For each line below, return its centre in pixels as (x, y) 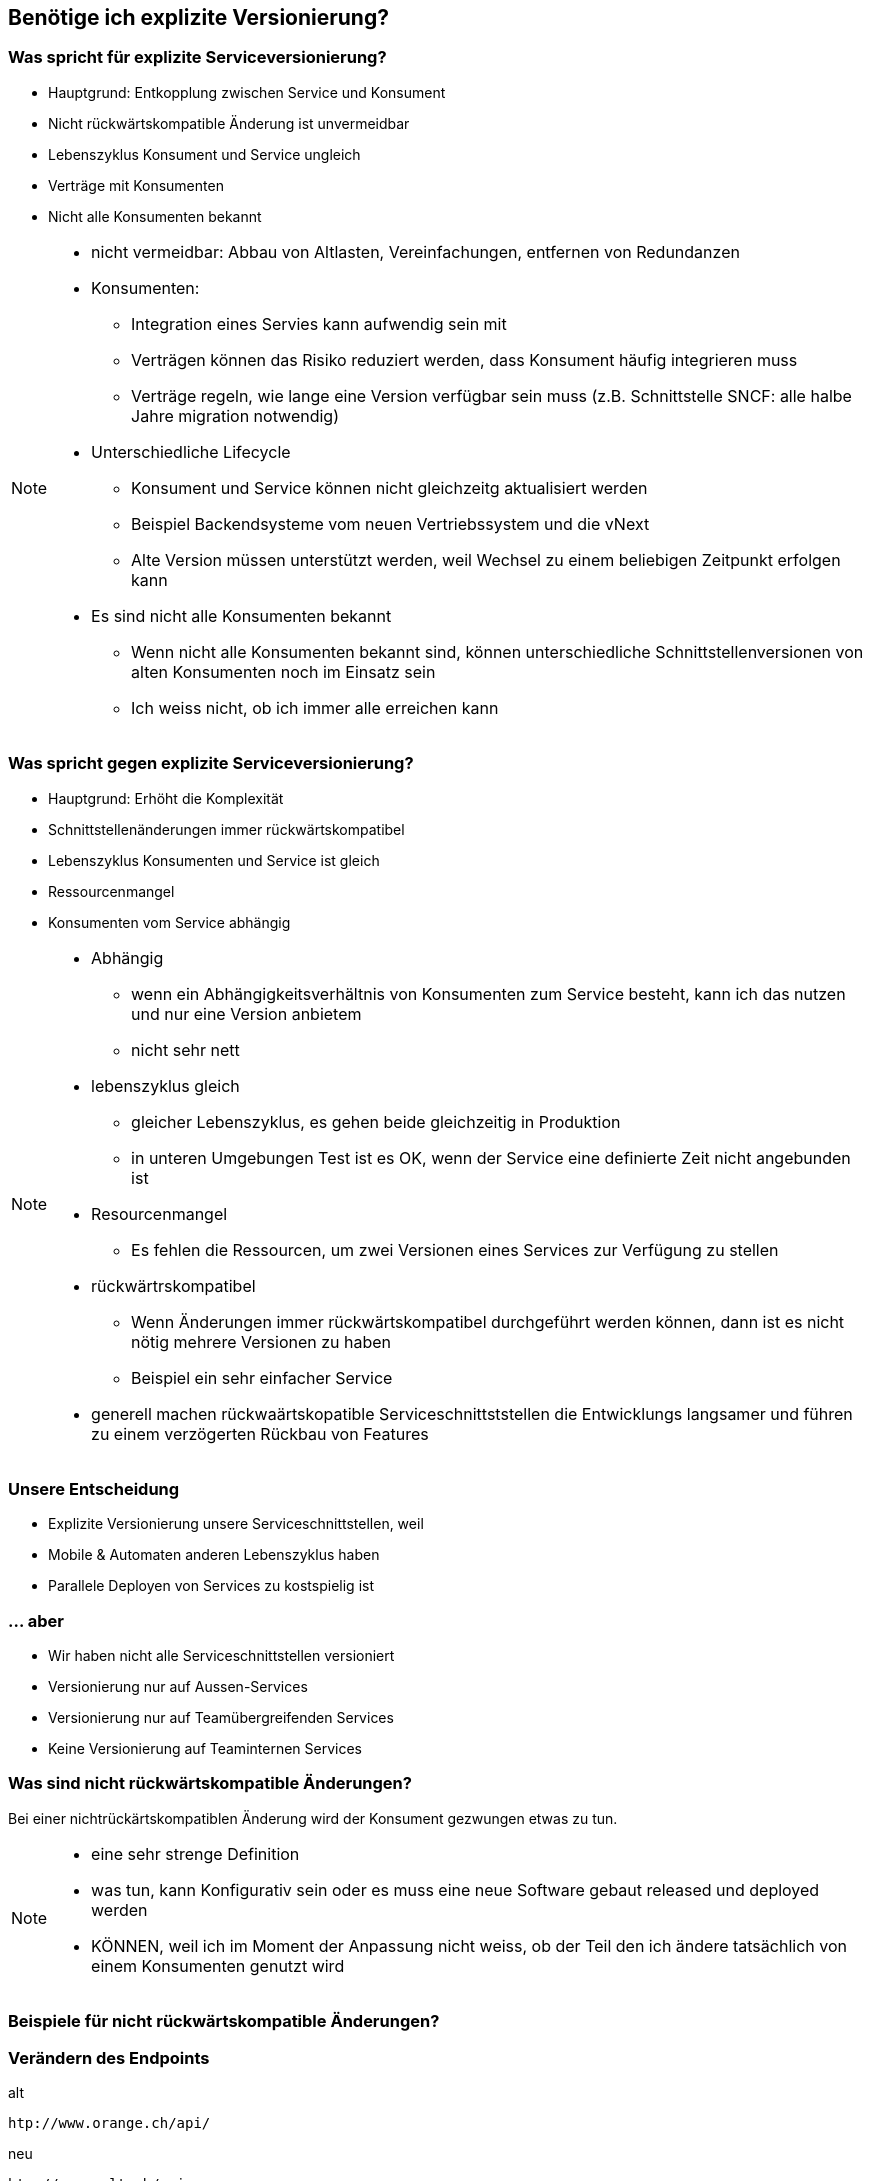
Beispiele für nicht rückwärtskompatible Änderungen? (224, 2021)
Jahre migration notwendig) (235, 415)
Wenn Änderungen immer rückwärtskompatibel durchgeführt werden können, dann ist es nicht (488, 1321)
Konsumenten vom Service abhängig (169, 922)
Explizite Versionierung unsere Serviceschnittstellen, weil (236, 1524)
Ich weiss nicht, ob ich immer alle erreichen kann (315, 707)
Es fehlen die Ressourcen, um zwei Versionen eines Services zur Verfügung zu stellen (455, 1249)
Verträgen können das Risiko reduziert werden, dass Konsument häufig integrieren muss (464, 359)
